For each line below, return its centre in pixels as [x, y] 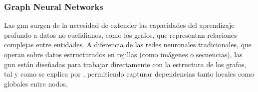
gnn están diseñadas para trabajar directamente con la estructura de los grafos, [125, 64]
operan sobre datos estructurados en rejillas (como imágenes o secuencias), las [123, 54]
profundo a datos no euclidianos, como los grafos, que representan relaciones [121, 35]
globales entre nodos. [36, 83]
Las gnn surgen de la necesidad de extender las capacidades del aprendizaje [119, 25]
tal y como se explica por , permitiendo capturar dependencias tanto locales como [129, 74]
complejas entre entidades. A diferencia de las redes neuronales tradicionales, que [128, 45]
